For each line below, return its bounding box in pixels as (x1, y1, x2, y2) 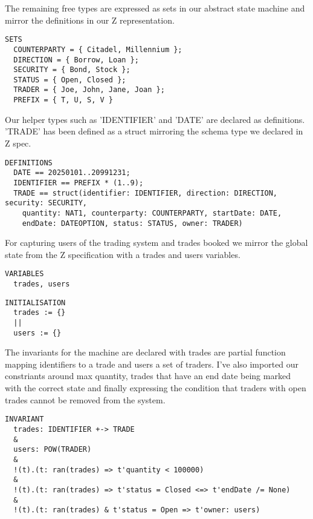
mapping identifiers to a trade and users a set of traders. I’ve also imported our (5, 357, 299, 370)
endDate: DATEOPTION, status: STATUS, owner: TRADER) (22, 219, 243, 228)
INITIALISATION (5, 298, 66, 307)
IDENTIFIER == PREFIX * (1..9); (13, 178, 144, 187)
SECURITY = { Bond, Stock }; (13, 65, 131, 74)
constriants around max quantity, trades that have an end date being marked (5, 369, 291, 382)
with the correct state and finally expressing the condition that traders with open (5, 382, 306, 394)
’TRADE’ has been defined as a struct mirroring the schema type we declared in (5, 125, 303, 137)
